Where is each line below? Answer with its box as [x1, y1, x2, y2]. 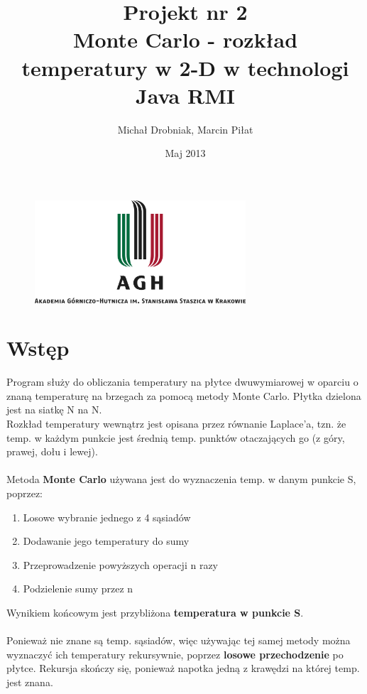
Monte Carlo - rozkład [72, 25, 298, 54]
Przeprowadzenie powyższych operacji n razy [23, 557, 218, 572]
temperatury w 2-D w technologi [21, 53, 349, 82]
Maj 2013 [165, 146, 206, 161]
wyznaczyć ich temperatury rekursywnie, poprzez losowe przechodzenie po [6, 646, 344, 661]
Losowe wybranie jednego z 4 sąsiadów [23, 509, 191, 524]
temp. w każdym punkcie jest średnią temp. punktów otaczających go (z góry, [6, 430, 345, 445]
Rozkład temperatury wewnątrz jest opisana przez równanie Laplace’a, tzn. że [6, 416, 346, 430]
